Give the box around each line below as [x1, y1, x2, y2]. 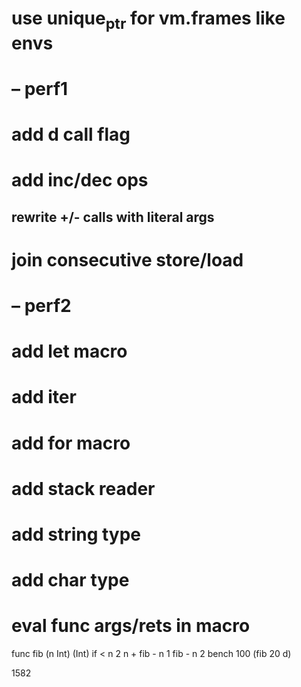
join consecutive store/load [11, 248, 244, 271]
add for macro [11, 432, 131, 454]
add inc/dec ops [11, 169, 149, 192]
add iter [11, 386, 77, 409]
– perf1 [11, 77, 69, 100]
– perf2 [11, 295, 72, 317]
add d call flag [11, 123, 131, 146]
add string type [11, 523, 142, 546]
